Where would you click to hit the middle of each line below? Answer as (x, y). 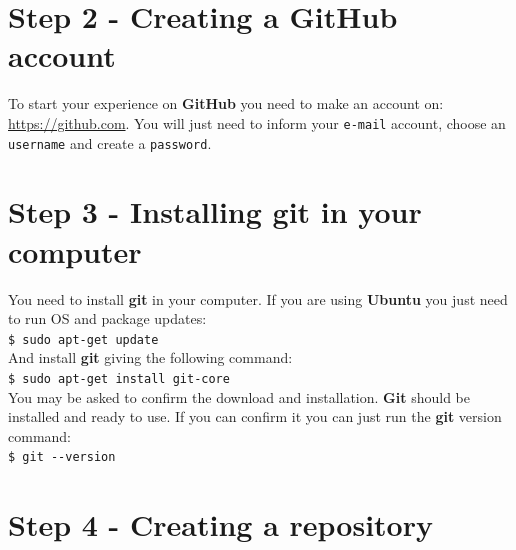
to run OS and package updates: (107, 318)
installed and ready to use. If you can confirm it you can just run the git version (255, 416)
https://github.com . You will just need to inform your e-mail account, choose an (257, 122)
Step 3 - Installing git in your (215, 211)
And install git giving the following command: (150, 357)
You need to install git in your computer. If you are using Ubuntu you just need (258, 298)
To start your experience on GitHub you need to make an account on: (226, 103)
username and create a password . (110, 142)
